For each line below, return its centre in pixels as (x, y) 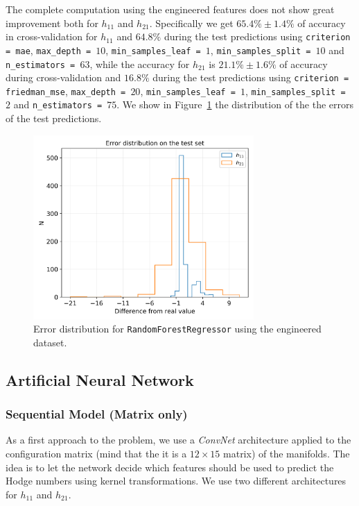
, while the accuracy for (140, 64)
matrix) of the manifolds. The (287, 454)
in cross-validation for (52, 36)
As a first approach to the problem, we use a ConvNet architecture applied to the (178, 440)
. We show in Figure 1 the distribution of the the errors (235, 104)
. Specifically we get (191, 23)
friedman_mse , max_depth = (66, 91)
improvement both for (52, 23)
